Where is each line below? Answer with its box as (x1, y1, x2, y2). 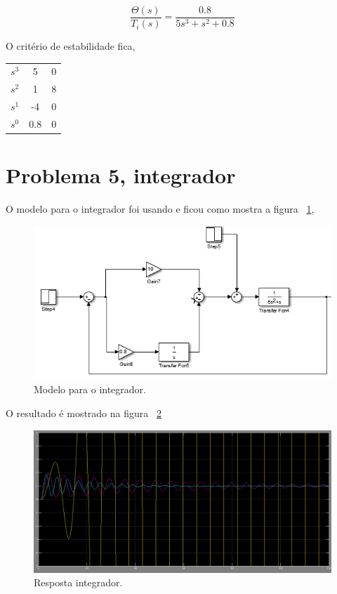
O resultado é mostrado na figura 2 (6, 406, 161, 421)
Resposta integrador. (34, 575, 123, 590)
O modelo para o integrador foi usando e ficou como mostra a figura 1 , (6, 202, 315, 216)
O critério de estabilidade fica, (6, 39, 136, 53)
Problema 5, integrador (6, 161, 236, 190)
